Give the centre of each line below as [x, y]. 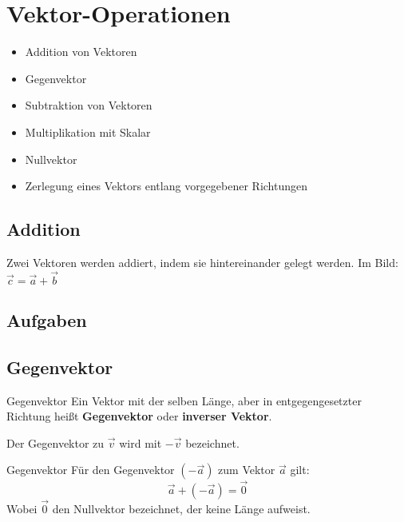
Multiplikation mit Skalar [88, 131]
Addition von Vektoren [81, 52]
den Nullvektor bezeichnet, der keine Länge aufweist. [181, 508]
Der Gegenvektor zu [55, 442]
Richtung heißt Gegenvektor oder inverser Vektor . [139, 416]
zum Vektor [247, 470]
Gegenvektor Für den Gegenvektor [91, 470]
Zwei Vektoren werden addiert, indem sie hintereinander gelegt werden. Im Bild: [202, 262]
